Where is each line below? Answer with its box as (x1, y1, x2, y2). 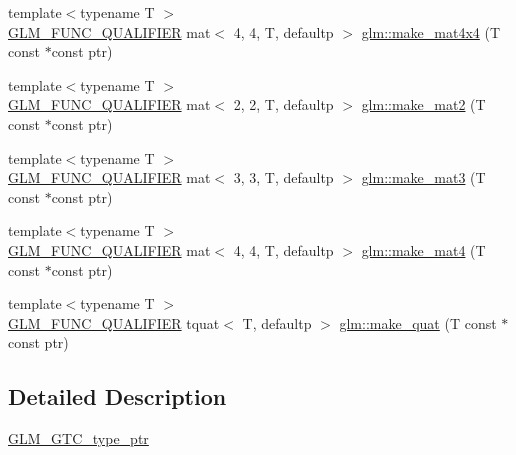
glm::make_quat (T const (339, 312, 497, 333)
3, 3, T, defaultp (233, 167, 334, 188)
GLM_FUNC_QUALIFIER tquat (8, 312, 220, 333)
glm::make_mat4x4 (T (361, 21, 501, 42)
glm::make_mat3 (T (361, 167, 486, 188)
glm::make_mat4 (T (361, 239, 486, 260)
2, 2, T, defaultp (233, 94, 334, 115)
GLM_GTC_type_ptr (8, 428, 149, 449)
